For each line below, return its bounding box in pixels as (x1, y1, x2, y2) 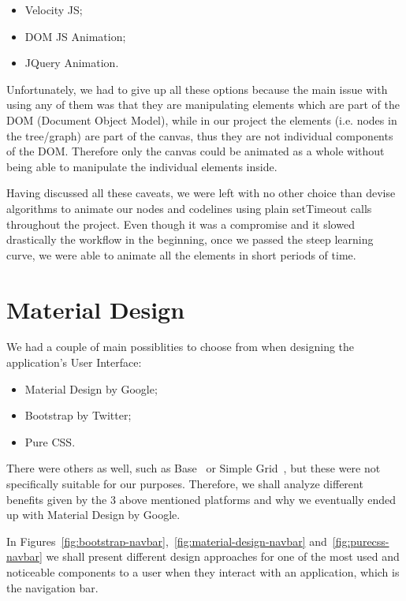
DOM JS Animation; (24, 28, 126, 44)
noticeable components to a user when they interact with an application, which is (6, 563, 400, 580)
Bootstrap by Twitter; (24, 407, 132, 424)
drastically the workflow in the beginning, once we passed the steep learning (6, 231, 374, 248)
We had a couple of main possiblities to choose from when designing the (6, 338, 355, 355)
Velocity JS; (24, 2, 83, 17)
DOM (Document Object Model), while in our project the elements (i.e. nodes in (6, 111, 397, 128)
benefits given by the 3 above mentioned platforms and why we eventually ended (6, 491, 397, 507)
